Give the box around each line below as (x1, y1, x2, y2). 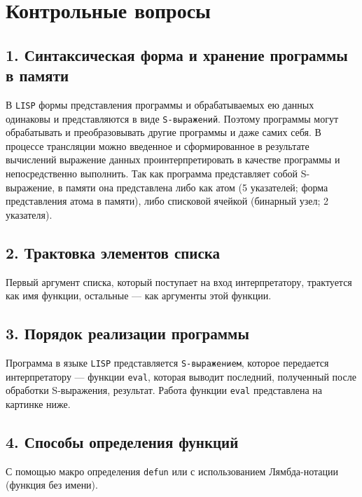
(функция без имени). (6, 477, 98, 492)
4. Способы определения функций (6, 430, 239, 452)
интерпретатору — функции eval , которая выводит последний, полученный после (6, 369, 356, 383)
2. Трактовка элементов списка (6, 241, 221, 263)
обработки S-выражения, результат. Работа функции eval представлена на (6, 383, 322, 397)
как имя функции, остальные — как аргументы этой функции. (6, 288, 272, 303)
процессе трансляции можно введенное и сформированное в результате (6, 138, 309, 153)
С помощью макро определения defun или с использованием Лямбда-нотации (6, 463, 338, 478)
